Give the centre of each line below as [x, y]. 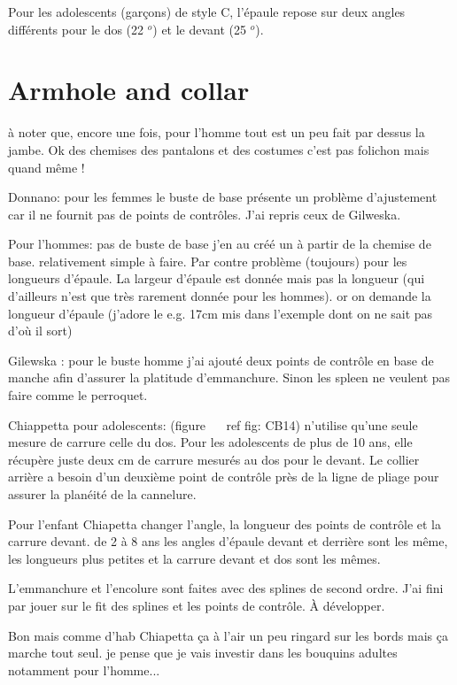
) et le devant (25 [200, 29]
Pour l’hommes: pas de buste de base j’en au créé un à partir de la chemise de [220, 244]
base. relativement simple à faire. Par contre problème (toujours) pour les [208, 261]
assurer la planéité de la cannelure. [102, 494]
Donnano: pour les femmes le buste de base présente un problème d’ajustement [223, 197]
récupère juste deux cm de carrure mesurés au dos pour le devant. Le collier [214, 459]
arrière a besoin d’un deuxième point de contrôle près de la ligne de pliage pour [224, 477]
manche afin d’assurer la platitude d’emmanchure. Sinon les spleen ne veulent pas [229, 377]
